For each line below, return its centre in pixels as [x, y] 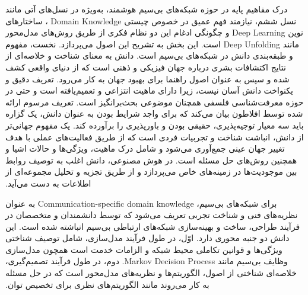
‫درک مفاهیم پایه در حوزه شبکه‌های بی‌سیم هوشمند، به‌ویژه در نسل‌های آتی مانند [147, 9]
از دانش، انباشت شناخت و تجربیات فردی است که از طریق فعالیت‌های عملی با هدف [155, 137]
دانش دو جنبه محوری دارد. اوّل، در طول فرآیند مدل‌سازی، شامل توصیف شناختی [147, 238]
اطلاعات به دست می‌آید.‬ [48, 183]
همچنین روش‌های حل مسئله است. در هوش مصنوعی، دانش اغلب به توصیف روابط [151, 160]
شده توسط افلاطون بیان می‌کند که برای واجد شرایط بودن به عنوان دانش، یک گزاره [154, 113]
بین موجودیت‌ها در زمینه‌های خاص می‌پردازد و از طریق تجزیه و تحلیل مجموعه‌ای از [151, 171]
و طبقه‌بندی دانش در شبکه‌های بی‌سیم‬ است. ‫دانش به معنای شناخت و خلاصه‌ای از [149, 55]
